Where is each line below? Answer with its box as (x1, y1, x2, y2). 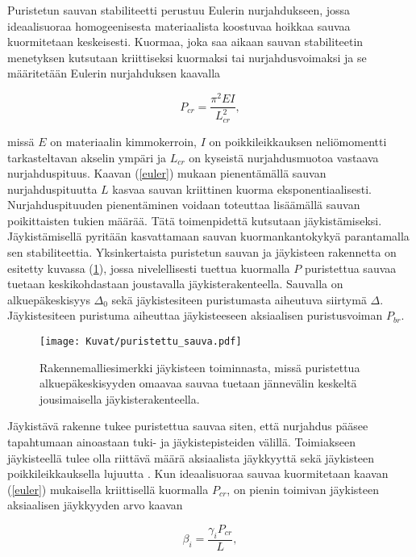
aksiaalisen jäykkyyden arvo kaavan (7, 496, 183, 513)
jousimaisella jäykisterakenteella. (40, 390, 200, 407)
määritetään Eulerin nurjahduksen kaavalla (7, 65, 221, 82)
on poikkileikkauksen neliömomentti (209, 132, 387, 149)
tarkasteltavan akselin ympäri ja (7, 149, 167, 165)
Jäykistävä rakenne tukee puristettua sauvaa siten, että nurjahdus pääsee (7, 417, 368, 434)
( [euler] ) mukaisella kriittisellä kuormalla (7, 480, 209, 497)
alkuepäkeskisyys (7, 291, 90, 308)
